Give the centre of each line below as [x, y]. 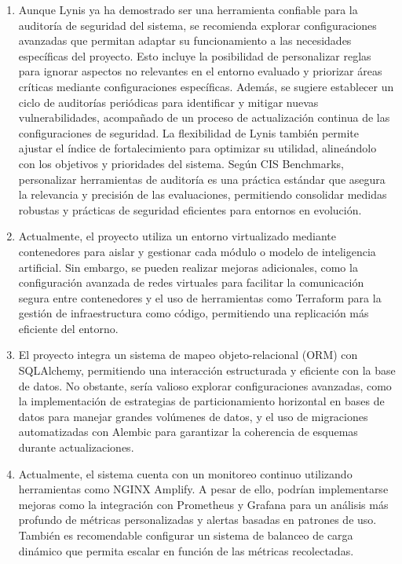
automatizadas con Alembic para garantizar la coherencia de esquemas [188, 432]
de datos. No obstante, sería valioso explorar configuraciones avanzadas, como [205, 385]
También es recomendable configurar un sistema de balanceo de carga [186, 535]
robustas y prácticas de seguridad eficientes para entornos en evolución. [190, 209]
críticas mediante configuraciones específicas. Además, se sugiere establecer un [206, 86]
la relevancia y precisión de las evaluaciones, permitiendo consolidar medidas [203, 194]
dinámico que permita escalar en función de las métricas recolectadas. [186, 550]
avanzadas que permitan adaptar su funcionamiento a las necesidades [185, 40]
